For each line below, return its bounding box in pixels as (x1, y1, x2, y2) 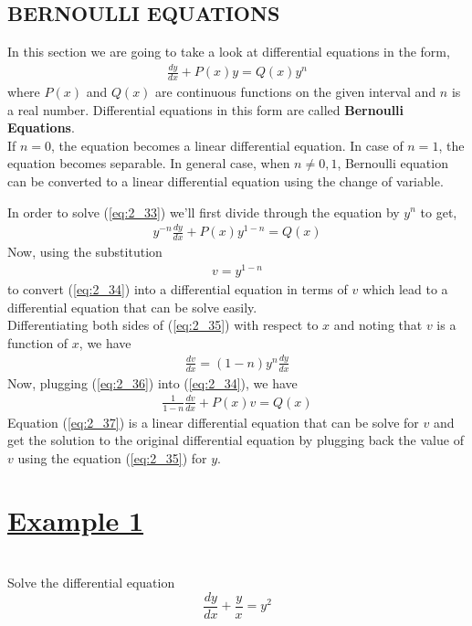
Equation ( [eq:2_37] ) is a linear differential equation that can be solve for (7, 412, 419, 431)
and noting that (333, 315, 423, 334)
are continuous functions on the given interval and (155, 81, 436, 101)
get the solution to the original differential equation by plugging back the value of (7, 430, 464, 450)
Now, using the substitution (7, 242, 163, 261)
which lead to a (362, 280, 448, 298)
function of (7, 333, 68, 352)
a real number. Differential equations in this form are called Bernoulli (7, 100, 404, 119)
